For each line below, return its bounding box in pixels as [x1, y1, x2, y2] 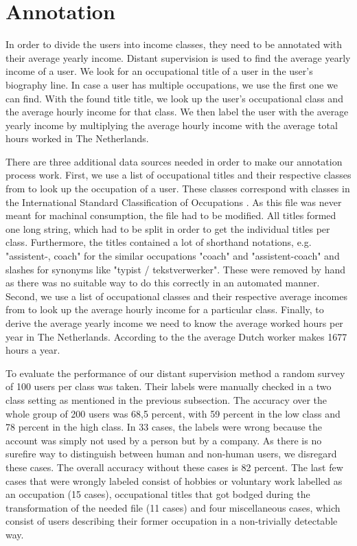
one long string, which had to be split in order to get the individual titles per [5, 221, 330, 236]
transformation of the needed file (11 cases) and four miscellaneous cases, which [5, 500, 341, 514]
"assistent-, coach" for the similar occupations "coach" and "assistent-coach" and [5, 249, 340, 263]
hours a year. [5, 343, 60, 357]
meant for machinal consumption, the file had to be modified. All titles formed [5, 208, 336, 223]
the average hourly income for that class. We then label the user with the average [5, 104, 349, 119]
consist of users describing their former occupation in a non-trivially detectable [5, 514, 338, 528]
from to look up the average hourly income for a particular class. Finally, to [5, 302, 324, 317]
